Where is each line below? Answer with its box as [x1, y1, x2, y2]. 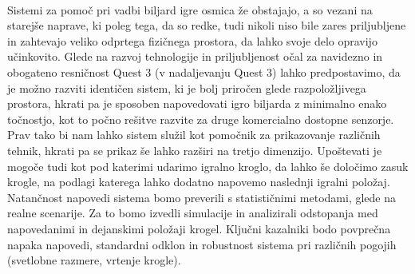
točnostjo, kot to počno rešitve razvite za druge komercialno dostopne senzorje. [7, 110, 394, 127]
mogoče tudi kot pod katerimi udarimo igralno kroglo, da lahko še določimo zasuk [7, 157, 409, 174]
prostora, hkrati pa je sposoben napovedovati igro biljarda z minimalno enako [7, 95, 387, 112]
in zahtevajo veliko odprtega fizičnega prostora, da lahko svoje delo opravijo [7, 32, 377, 49]
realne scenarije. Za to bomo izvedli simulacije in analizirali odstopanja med [7, 205, 378, 221]
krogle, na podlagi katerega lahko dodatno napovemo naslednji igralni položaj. [7, 173, 390, 190]
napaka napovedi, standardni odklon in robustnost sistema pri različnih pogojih [7, 236, 397, 252]
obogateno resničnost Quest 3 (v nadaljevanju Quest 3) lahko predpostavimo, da [7, 63, 401, 80]
